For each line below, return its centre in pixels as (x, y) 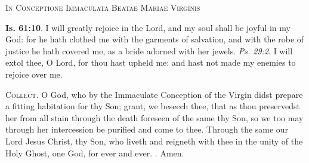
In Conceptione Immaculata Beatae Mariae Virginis (103, 7)
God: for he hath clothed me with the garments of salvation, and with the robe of (155, 39)
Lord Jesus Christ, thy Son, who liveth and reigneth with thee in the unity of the (154, 141)
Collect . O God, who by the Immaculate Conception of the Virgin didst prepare (154, 94)
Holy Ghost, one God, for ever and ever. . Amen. (95, 153)
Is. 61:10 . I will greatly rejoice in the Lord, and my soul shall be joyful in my (148, 27)
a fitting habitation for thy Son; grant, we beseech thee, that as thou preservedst (153, 106)
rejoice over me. (34, 74)
